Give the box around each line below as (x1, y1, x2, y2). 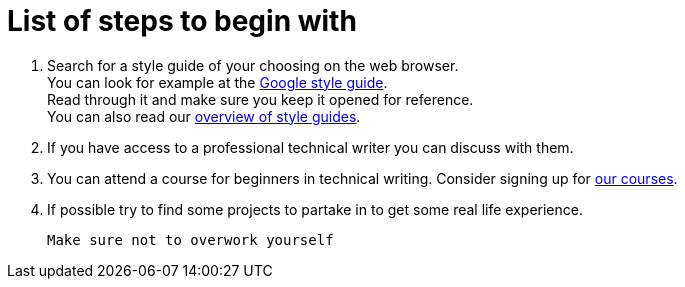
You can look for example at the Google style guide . (47, 73, 388, 91)
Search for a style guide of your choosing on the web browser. (47, 56, 459, 74)
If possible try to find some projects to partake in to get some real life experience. (47, 200, 583, 218)
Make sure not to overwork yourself (47, 231, 334, 248)
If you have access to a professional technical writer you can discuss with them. (47, 138, 574, 156)
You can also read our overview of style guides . (47, 107, 361, 125)
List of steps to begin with (7, 4, 357, 38)
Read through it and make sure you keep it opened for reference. (47, 90, 474, 108)
